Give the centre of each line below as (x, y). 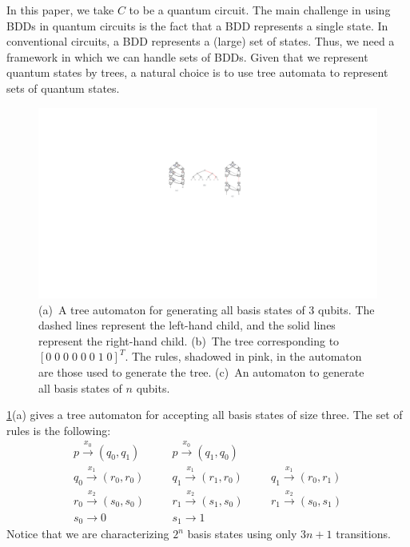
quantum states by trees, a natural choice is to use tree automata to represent (197, 72)
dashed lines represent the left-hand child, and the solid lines (187, 325)
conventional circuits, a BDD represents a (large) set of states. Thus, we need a (201, 41)
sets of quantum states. (63, 88)
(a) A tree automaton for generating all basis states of (172, 309)
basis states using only (242, 534)
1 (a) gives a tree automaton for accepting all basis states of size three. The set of (205, 415)
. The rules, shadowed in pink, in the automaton (243, 356)
